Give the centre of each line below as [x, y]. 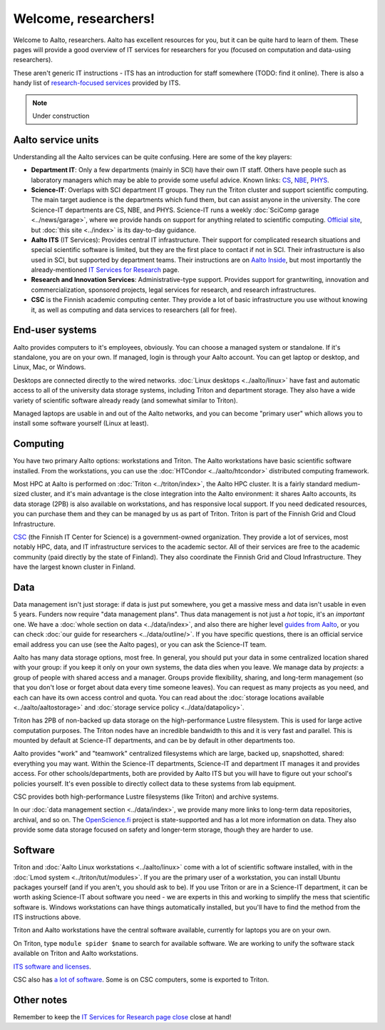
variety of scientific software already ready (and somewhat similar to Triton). [125, 400]
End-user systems [55, 330]
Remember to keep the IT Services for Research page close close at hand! [122, 1016]
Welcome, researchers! [84, 19]
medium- [347, 484]
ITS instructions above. [47, 917]
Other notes [40, 1000]
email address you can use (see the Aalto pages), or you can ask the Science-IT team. [140, 644]
